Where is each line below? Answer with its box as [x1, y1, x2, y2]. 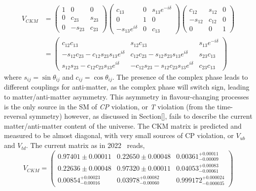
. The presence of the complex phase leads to [112, 72, 248, 82]
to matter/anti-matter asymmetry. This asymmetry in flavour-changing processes [4, 92, 249, 102]
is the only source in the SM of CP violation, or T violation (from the [4, 101, 215, 111]
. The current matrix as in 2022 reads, [26, 140, 145, 150]
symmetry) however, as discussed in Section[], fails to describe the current [29, 111, 253, 121]
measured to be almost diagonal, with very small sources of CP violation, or [4, 130, 234, 141]
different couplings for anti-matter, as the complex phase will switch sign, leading [4, 82, 250, 92]
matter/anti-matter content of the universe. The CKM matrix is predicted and [4, 120, 242, 131]
